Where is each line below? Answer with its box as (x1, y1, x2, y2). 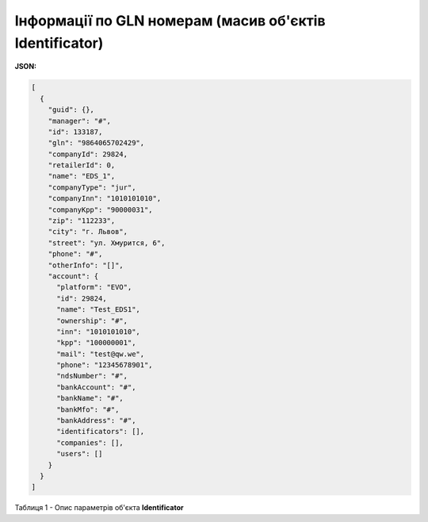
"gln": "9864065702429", (48, 139, 145, 148)
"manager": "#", (48, 116, 111, 125)
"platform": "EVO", (56, 282, 132, 292)
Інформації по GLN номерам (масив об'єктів (14, 12, 326, 29)
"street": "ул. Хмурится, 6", (48, 238, 166, 248)
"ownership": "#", (56, 316, 128, 325)
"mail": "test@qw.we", (56, 349, 145, 359)
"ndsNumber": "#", (56, 371, 128, 381)
